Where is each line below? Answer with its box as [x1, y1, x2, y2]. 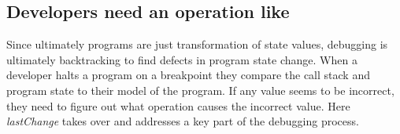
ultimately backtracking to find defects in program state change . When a [6, 51, 357, 67]
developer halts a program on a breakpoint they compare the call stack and [6, 67, 370, 83]
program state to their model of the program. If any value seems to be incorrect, [6, 81, 394, 98]
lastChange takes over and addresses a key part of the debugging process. [6, 113, 359, 129]
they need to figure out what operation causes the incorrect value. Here [6, 97, 350, 114]
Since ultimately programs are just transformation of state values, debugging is [6, 36, 388, 53]
